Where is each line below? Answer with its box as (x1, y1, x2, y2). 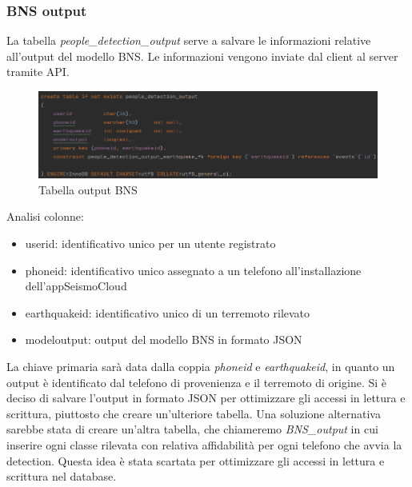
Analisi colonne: (6, 208, 84, 225)
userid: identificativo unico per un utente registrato (25, 235, 276, 252)
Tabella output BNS (38, 181, 138, 198)
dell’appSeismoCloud (25, 277, 127, 294)
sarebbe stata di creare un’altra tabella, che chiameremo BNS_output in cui (6, 421, 378, 437)
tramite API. (6, 63, 70, 80)
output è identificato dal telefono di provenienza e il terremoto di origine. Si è (6, 373, 387, 390)
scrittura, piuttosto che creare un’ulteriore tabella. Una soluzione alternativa (6, 405, 381, 421)
